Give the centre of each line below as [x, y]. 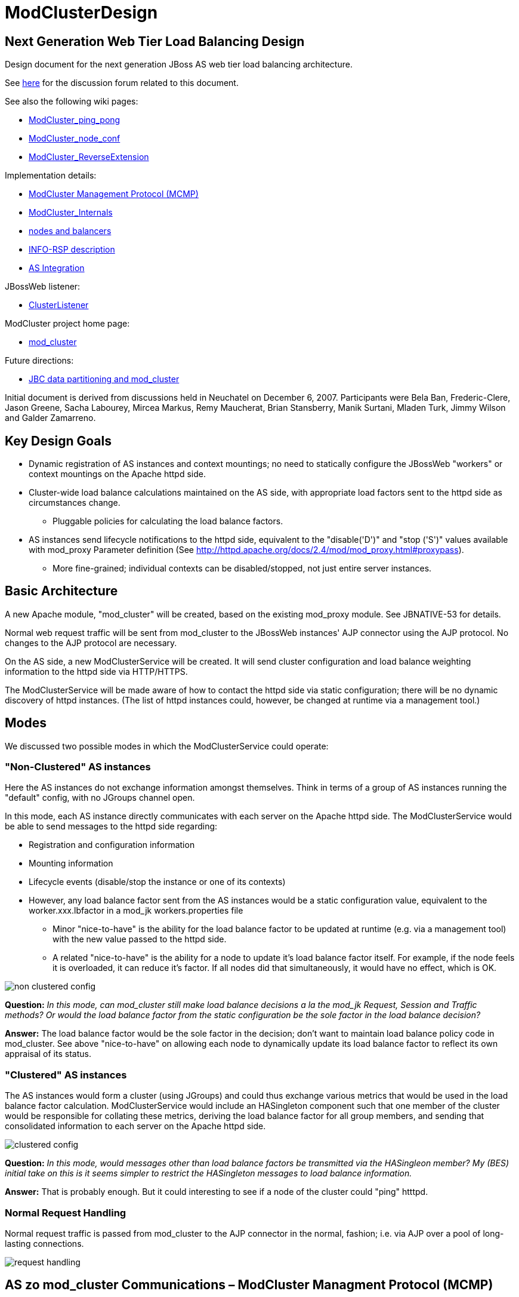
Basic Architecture [61, 591]
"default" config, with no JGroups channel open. [100, 798]
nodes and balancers [70, 231]
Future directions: [39, 361]
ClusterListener [59, 305]
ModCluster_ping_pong [75, 120]
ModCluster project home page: [67, 324]
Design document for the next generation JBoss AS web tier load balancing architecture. [179, 64]
